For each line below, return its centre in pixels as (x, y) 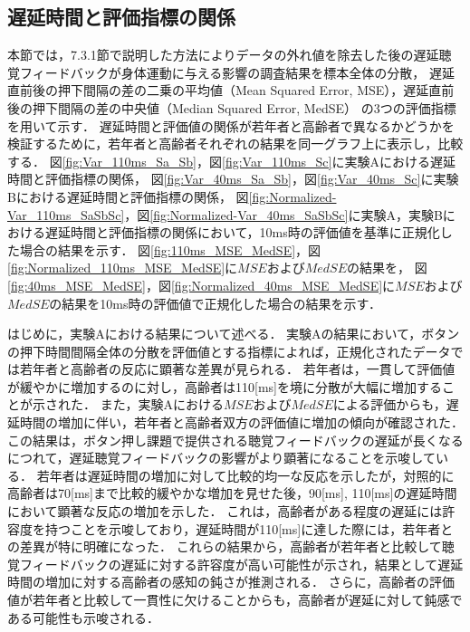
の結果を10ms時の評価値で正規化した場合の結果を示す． (215, 303)
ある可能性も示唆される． (83, 617)
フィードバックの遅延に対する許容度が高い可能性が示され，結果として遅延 (241, 564)
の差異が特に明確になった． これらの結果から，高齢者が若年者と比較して (225, 546)
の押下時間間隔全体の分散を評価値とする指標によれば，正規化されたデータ (229, 351)
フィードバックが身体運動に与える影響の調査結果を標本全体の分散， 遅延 (237, 72)
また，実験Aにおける (162, 404)
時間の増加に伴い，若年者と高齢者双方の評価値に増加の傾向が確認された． (241, 422)
